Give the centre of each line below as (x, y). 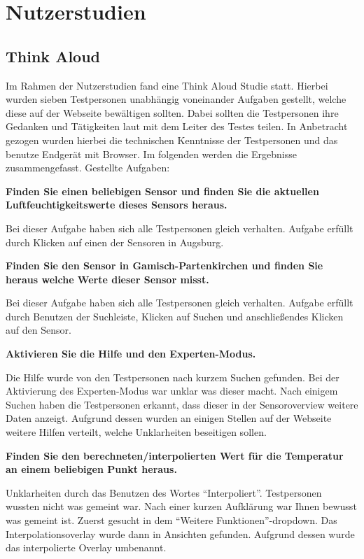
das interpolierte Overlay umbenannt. (86, 547)
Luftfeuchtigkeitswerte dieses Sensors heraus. (117, 205)
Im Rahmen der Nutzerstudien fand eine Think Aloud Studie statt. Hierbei (167, 85)
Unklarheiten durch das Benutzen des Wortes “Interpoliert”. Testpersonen (164, 492)
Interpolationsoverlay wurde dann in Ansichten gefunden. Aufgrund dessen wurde (180, 533)
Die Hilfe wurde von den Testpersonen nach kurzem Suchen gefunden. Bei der (173, 377)
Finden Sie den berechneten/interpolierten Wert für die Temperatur (175, 455)
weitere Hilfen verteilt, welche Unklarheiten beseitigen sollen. (136, 432)
